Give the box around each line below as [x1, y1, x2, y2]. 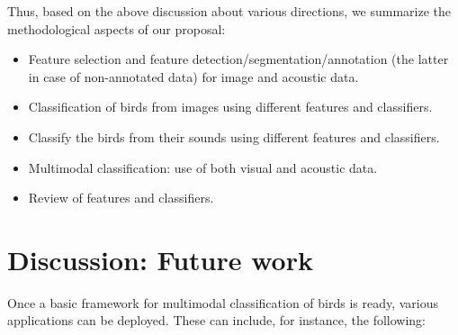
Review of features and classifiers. [28, 188, 214, 207]
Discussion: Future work [7, 240, 313, 277]
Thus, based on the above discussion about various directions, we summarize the [7, 2, 452, 20]
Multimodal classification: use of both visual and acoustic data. [28, 158, 378, 177]
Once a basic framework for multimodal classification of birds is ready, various [7, 293, 439, 312]
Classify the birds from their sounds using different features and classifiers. [28, 127, 440, 146]
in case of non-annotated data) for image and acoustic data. [28, 67, 359, 86]
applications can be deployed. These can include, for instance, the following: [7, 311, 427, 330]
